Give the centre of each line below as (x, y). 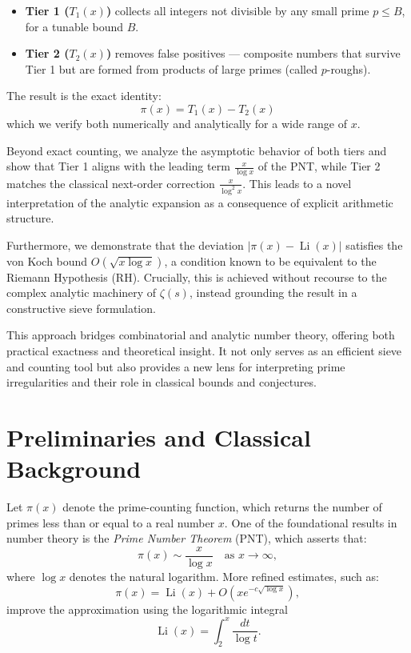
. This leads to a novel (297, 183)
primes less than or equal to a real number (111, 522)
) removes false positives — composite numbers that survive (253, 53)
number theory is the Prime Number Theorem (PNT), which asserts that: (187, 538)
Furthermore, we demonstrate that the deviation (125, 245)
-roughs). (349, 68)
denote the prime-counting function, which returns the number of (222, 507)
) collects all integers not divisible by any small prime (237, 10)
